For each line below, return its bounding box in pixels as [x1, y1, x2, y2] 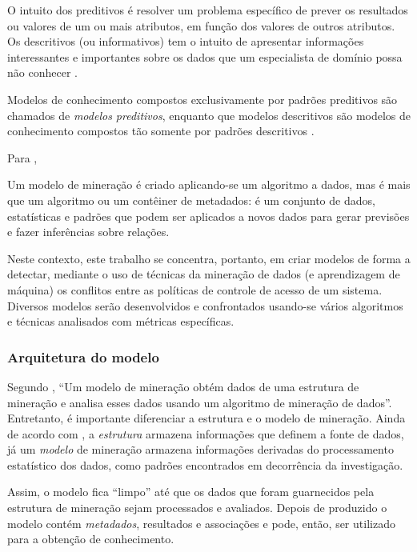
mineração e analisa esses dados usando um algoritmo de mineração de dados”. [7, 394, 392, 410]
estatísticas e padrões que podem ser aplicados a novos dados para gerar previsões [7, 207, 410, 224]
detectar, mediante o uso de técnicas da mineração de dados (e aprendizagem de [7, 266, 400, 282]
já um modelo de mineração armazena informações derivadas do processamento [7, 441, 394, 458]
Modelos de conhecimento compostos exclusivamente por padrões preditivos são [7, 90, 398, 107]
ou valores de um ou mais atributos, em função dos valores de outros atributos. [7, 17, 395, 34]
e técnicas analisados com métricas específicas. [7, 313, 235, 330]
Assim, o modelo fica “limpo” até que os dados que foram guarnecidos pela [7, 483, 375, 500]
